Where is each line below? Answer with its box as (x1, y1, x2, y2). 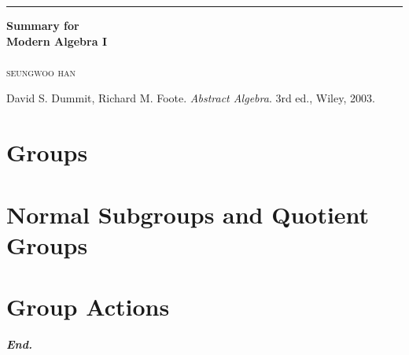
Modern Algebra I (6, 32, 107, 49)
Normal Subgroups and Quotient (6, 198, 370, 230)
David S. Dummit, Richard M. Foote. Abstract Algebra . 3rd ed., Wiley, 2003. (6, 90, 375, 106)
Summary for (6, 17, 79, 33)
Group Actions (6, 290, 170, 323)
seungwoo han (6, 63, 76, 80)
